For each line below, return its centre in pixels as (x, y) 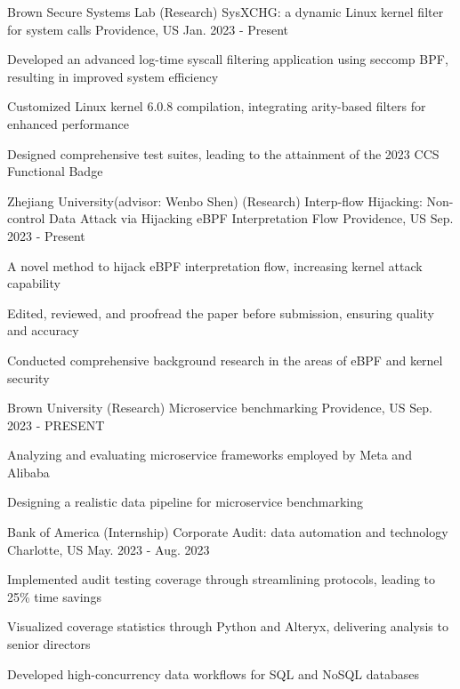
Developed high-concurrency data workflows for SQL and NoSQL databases (213, 673)
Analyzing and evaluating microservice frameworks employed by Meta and (210, 455)
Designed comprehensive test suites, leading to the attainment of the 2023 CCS (223, 153)
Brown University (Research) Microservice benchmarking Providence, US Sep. (220, 408)
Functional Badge (55, 171)
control (26, 218)
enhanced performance (68, 123)
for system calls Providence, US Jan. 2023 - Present (148, 29)
